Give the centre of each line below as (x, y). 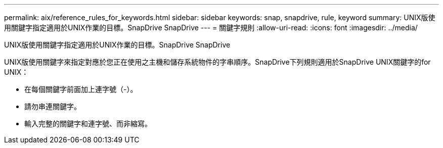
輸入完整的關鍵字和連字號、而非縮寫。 (88, 124)
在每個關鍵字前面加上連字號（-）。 (81, 89)
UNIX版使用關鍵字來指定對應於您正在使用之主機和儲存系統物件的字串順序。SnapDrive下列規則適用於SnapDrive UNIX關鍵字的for (217, 62)
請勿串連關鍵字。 (53, 106)
